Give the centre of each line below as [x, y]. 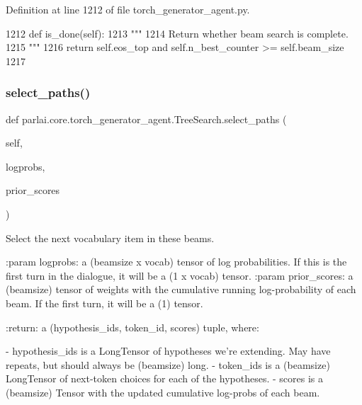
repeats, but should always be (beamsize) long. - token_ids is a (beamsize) [168, 364]
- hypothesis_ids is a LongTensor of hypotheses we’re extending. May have [168, 351]
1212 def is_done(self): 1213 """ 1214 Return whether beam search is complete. [177, 33]
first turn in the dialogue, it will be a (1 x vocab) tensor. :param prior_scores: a [180, 275]
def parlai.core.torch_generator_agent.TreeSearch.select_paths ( [146, 119]
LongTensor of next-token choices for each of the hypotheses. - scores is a [164, 378]
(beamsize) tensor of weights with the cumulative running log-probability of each [181, 289]
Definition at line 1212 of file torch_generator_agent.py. [128, 9]
